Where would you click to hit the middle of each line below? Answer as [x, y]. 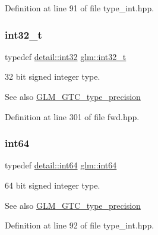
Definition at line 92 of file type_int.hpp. [80, 225]
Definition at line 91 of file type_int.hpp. [80, 8]
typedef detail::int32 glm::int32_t [66, 56]
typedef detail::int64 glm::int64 [61, 165]
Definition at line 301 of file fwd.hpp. [72, 116]
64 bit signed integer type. [53, 185]
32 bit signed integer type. [53, 76]
